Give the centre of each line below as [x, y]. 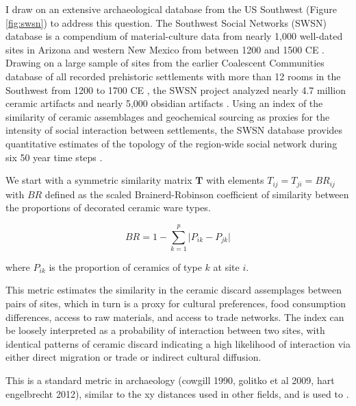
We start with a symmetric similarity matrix [99, 180]
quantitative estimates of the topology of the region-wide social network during [171, 143]
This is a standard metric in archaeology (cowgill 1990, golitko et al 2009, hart [170, 380]
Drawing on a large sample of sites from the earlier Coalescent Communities [165, 63]
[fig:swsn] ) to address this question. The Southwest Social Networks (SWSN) [166, 22]
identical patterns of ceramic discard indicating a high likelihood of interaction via [178, 343]
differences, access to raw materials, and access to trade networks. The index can [175, 317]
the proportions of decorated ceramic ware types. [108, 207]
